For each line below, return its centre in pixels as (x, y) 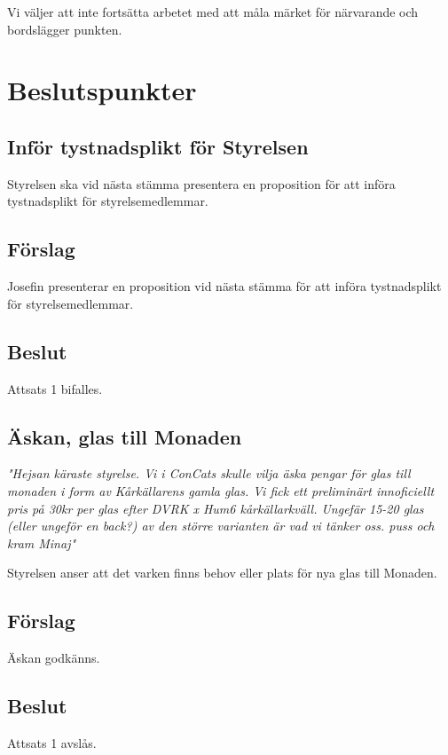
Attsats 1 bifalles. (55, 388)
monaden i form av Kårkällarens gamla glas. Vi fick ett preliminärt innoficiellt (221, 490)
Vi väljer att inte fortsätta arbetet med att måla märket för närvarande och (213, 12)
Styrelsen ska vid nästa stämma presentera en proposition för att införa (201, 183)
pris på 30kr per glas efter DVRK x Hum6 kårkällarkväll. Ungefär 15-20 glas (216, 508)
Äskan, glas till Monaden (125, 436)
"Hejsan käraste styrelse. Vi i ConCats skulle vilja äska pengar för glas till (209, 473)
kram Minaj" (42, 543)
